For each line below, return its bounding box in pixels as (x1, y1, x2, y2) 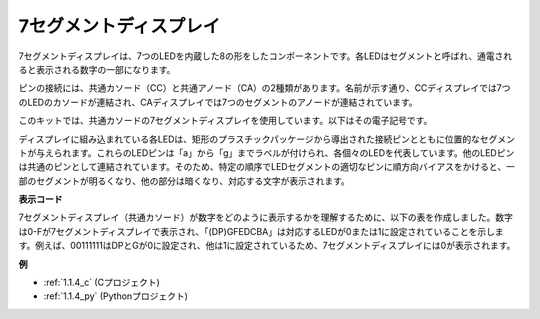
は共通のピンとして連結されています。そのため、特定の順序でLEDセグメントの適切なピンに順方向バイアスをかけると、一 (18, 161, 515, 173)
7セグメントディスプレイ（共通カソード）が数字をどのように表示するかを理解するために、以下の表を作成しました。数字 (18, 211, 514, 224)
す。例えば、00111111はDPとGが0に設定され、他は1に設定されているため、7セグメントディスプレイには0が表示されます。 (18, 240, 516, 252)
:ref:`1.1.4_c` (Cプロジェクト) (43, 276, 160, 289)
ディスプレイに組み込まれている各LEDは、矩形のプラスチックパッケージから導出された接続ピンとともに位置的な (18, 133, 480, 145)
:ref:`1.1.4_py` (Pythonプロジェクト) (43, 290, 189, 302)
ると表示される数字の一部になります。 (18, 63, 176, 75)
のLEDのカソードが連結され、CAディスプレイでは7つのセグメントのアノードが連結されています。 (18, 96, 419, 108)
